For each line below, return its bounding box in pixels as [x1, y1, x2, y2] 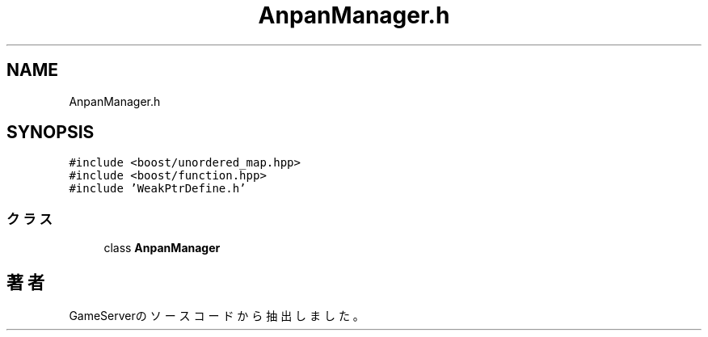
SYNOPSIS [6, 122, 95, 143]
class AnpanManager [103, 241, 221, 255]
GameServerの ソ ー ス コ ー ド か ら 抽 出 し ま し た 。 [69, 309, 365, 323]
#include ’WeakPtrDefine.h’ [69, 182, 247, 196]
